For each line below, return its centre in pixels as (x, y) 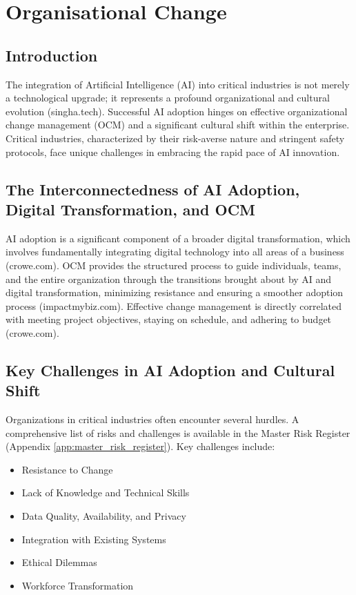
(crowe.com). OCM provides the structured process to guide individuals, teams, (174, 265)
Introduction (52, 55)
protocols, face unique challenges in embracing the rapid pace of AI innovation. (173, 152)
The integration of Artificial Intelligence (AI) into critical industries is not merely (178, 84)
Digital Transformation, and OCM (131, 209)
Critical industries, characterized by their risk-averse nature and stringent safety (175, 138)
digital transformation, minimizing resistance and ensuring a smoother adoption (175, 292)
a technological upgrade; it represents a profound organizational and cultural (168, 98)
